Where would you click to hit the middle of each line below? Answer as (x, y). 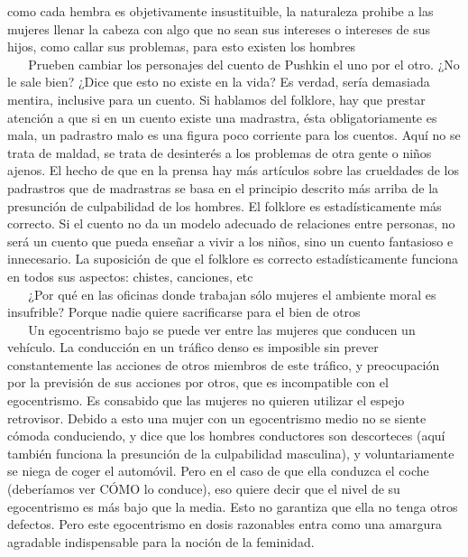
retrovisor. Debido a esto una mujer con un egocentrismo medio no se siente (217, 418)
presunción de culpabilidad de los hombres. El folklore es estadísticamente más (225, 205)
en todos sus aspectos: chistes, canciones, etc (130, 276)
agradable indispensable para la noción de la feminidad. (161, 541)
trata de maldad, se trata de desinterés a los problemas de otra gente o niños (220, 152)
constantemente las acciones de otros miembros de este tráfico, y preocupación (224, 364)
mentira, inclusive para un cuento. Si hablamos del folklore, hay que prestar (216, 99)
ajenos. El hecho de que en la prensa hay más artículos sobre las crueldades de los (234, 170)
